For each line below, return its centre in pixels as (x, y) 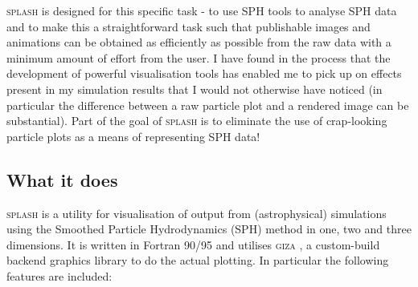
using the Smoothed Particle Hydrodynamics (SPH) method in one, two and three (209, 229)
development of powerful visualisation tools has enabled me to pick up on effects (204, 73)
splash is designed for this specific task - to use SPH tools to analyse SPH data (202, 10)
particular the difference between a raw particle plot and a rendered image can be (208, 105)
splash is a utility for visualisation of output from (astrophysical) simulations (197, 213)
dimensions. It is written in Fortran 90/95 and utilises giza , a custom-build (193, 244)
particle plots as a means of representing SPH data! (133, 136)
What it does (62, 179)
